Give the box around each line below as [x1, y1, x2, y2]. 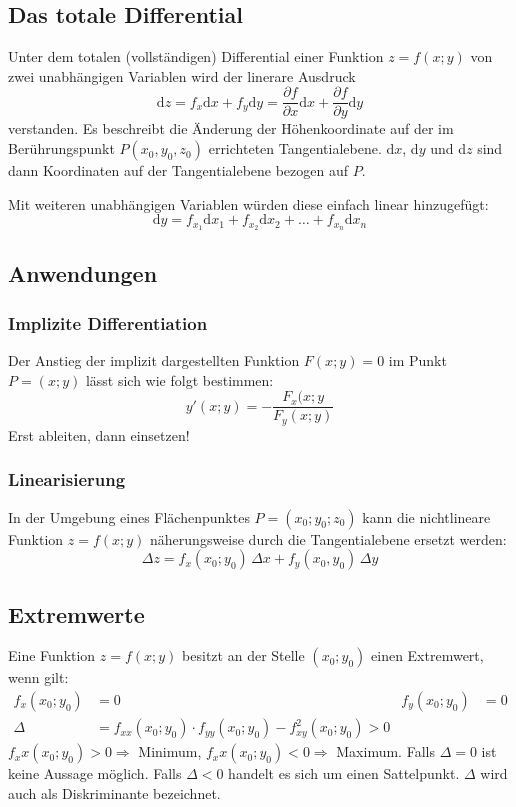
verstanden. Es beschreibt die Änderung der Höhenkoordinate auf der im [8, 118, 454, 139]
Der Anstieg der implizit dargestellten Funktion [8, 350, 300, 371]
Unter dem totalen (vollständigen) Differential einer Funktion [8, 46, 384, 67]
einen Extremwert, [371, 645, 484, 666]
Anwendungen [8, 258, 158, 289]
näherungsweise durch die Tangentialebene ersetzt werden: [150, 528, 507, 549]
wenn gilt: [8, 667, 69, 688]
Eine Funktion [8, 645, 96, 666]
